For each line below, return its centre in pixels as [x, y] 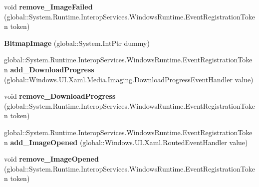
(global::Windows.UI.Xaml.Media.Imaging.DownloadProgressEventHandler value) [129, 79]
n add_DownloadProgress [49, 69]
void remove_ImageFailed [48, 6]
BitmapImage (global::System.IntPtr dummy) [77, 43]
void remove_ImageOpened [51, 159]
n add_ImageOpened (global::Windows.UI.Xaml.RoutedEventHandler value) [126, 142]
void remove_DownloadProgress [60, 96]
